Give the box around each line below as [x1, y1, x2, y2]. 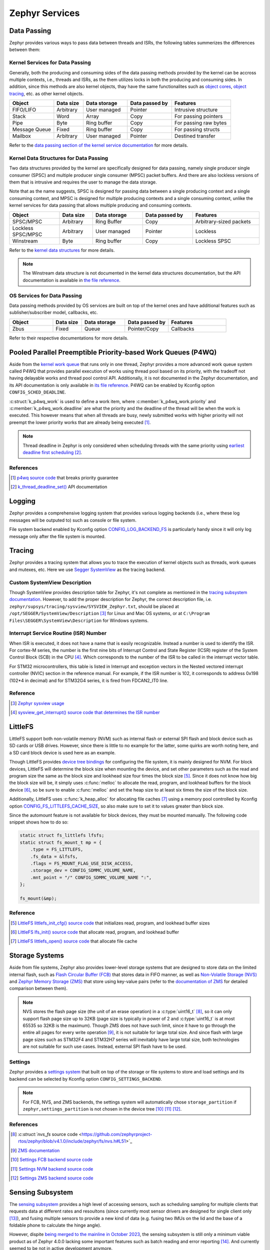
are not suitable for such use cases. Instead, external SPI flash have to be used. [22, 1043, 187, 1049]
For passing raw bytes [174, 119, 227, 126]
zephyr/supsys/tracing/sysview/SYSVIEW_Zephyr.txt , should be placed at [9, 603, 179, 609]
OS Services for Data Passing [9, 292, 82, 299]
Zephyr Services [9, 7, 80, 18]
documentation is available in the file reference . [22, 277, 121, 283]
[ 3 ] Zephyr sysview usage [10, 700, 64, 706]
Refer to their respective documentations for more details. [9, 335, 128, 341]
